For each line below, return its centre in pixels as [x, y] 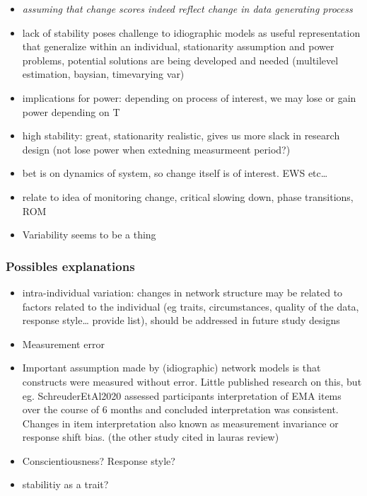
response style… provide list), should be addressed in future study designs [181, 320]
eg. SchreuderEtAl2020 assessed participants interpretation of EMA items [182, 395]
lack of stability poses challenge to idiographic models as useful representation [191, 32]
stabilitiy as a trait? [65, 484]
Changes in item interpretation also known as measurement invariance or [180, 423]
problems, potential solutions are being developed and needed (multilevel [180, 60]
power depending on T [71, 111]
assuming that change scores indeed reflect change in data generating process [187, 8]
